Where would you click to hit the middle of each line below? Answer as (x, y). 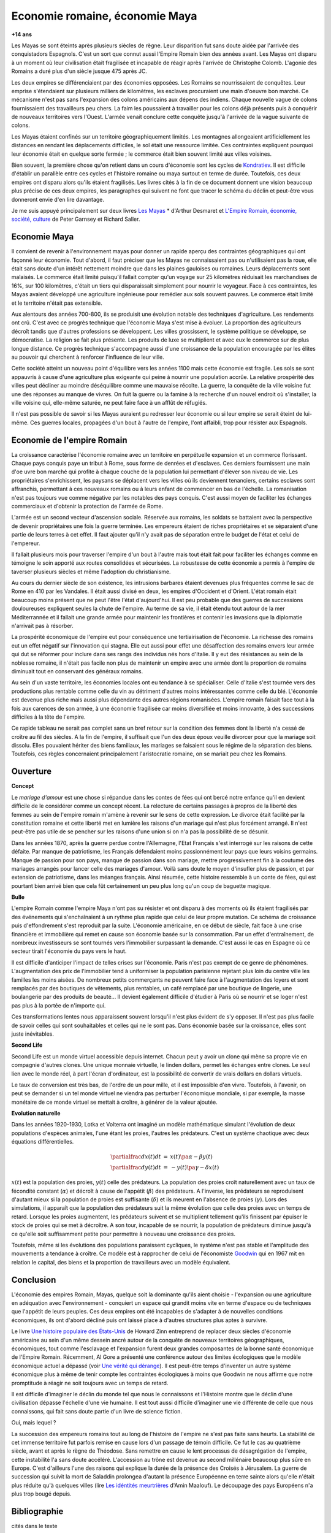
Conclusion (34, 1279)
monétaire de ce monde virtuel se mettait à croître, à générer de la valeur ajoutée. (114, 1102)
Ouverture (32, 772)
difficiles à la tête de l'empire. (48, 717)
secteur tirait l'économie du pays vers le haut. (69, 951)
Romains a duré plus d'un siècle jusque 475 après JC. (79, 71)
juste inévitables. (33, 1034)
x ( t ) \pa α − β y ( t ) (191, 1157)
